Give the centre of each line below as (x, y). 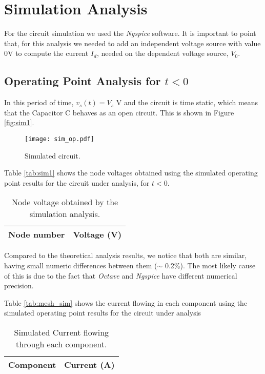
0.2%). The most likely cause (210, 265)
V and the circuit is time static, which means (187, 102)
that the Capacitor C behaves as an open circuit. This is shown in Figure (119, 112)
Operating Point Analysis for (83, 81)
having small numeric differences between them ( (81, 265)
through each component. (62, 344)
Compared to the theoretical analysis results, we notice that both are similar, (126, 255)
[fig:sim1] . (19, 122)
